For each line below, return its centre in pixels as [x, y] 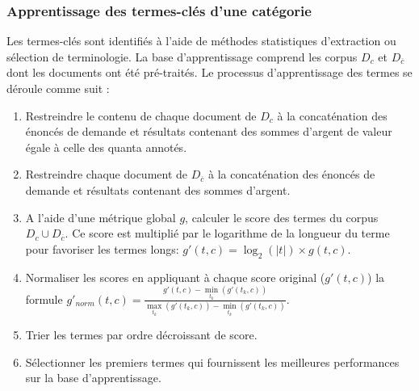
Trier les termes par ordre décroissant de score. [141, 335]
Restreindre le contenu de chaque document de [141, 115]
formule [44, 299]
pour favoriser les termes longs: [102, 248]
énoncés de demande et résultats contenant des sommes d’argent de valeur [209, 131]
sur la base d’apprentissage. [93, 378]
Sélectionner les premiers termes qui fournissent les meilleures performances [212, 362]
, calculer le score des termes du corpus [282, 217]
